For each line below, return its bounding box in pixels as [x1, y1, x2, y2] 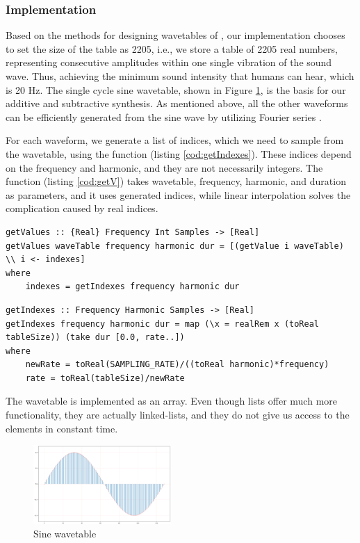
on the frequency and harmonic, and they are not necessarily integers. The [6, 160, 323, 175]
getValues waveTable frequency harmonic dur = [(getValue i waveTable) [6, 241, 344, 251]
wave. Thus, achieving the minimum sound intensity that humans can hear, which [6, 69, 354, 83]
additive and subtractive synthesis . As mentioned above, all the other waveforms [6, 96, 348, 111]
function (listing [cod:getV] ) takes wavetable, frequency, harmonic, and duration [6, 174, 346, 188]
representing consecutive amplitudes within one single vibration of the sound [6, 55, 332, 70]
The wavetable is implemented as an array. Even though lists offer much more [6, 394, 337, 408]
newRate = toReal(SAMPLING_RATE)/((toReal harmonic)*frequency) [25, 359, 329, 370]
